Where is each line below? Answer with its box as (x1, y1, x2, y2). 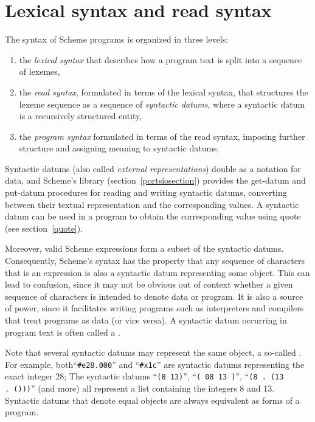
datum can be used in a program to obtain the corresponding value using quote (5, 210, 301, 223)
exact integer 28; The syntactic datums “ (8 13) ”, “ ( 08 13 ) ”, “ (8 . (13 (5, 370, 284, 382)
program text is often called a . (5, 325, 120, 338)
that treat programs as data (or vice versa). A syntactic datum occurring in (5, 314, 287, 326)
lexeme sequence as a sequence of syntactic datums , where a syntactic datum (19, 97, 305, 110)
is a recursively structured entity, (19, 109, 142, 122)
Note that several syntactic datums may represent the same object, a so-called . (5, 346, 302, 359)
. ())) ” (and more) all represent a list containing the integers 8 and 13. (5, 382, 275, 395)
